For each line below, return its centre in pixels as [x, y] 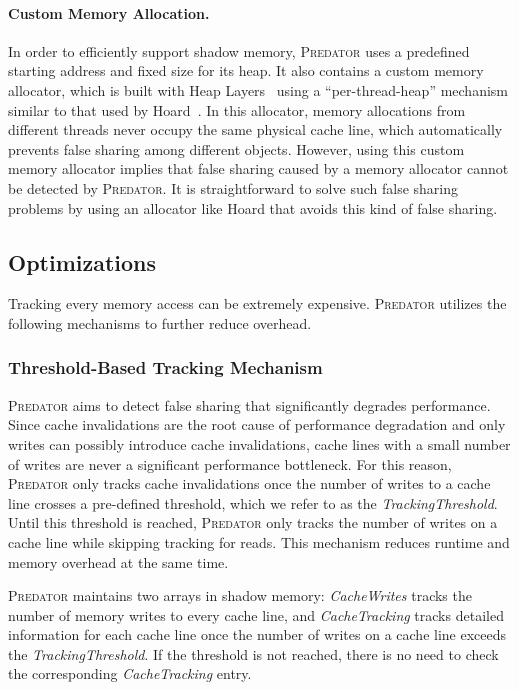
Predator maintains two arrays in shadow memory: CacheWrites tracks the [240, 595]
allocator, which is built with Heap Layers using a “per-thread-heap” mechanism [258, 89]
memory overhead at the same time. [118, 561]
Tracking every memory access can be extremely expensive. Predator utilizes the [257, 303]
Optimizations [82, 261]
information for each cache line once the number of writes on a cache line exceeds [257, 634]
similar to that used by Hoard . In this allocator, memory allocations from [237, 109]
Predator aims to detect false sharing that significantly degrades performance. [249, 404]
